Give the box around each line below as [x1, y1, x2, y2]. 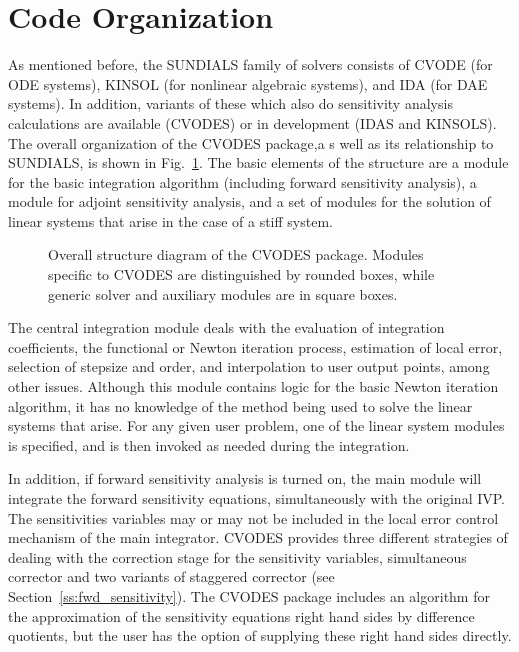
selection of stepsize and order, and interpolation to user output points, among [8, 356, 490, 377]
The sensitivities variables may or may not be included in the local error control [8, 507, 499, 528]
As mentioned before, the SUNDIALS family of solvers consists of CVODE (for [8, 54, 493, 75]
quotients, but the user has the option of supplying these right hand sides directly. [8, 625, 512, 646]
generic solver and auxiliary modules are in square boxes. [48, 283, 398, 304]
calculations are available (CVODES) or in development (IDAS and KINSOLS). [8, 112, 497, 133]
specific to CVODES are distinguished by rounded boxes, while [48, 264, 435, 285]
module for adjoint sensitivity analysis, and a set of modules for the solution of [8, 191, 491, 212]
